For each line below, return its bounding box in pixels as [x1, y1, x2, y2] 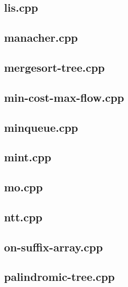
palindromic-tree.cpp [4, 269, 115, 284]
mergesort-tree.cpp [4, 59, 105, 75]
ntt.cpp [4, 209, 42, 224]
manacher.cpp [4, 30, 78, 45]
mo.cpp [4, 179, 43, 195]
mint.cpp [4, 149, 52, 165]
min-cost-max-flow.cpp [4, 89, 124, 105]
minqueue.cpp [4, 119, 78, 135]
